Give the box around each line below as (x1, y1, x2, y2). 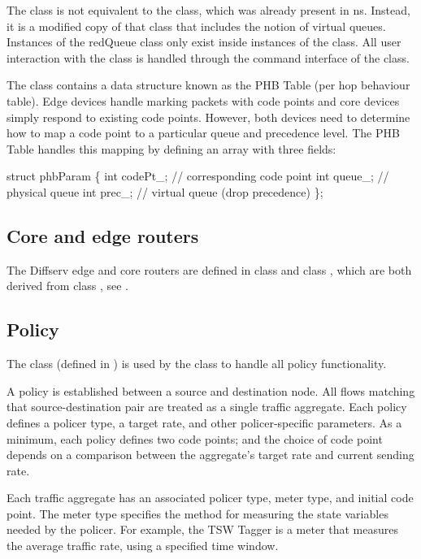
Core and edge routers (7, 223, 199, 248)
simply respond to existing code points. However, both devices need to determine (7, 108, 410, 125)
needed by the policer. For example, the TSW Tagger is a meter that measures (7, 521, 399, 538)
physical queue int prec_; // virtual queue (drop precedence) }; (7, 183, 323, 200)
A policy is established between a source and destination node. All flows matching (7, 382, 415, 399)
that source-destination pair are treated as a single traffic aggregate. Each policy (7, 398, 407, 415)
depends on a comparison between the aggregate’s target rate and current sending (7, 446, 414, 463)
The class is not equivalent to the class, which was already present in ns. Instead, (7, 2, 410, 18)
